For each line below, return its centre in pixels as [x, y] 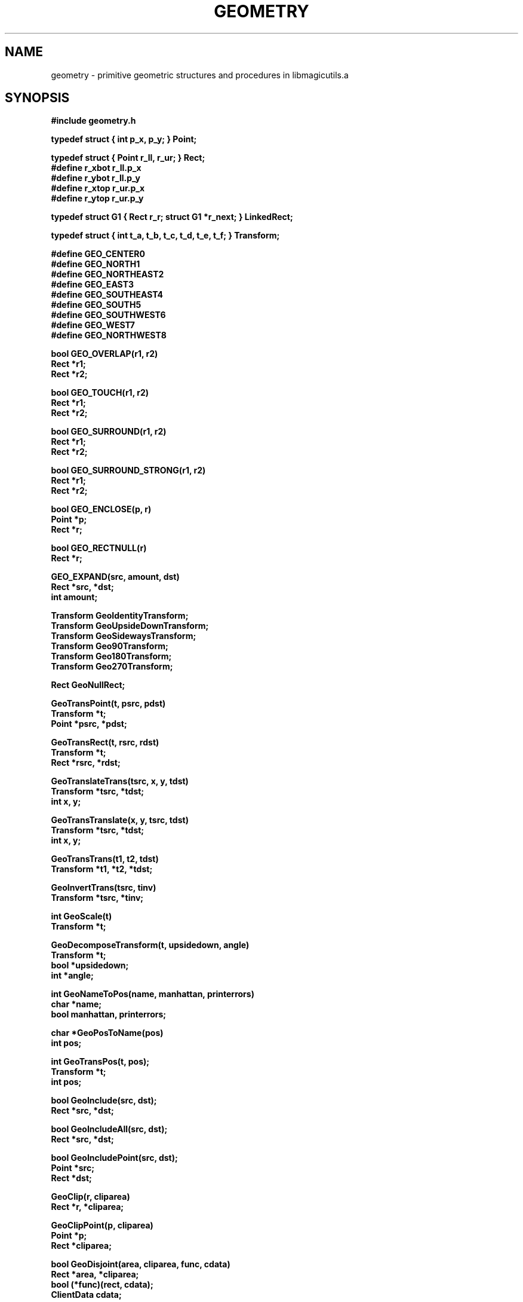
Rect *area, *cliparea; [95, 1275]
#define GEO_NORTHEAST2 [107, 274]
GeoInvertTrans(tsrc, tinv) [104, 888]
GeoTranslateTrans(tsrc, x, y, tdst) [120, 781]
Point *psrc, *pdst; [89, 724]
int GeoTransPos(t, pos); [100, 1062]
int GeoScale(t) [81, 916]
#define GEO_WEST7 [93, 325]
